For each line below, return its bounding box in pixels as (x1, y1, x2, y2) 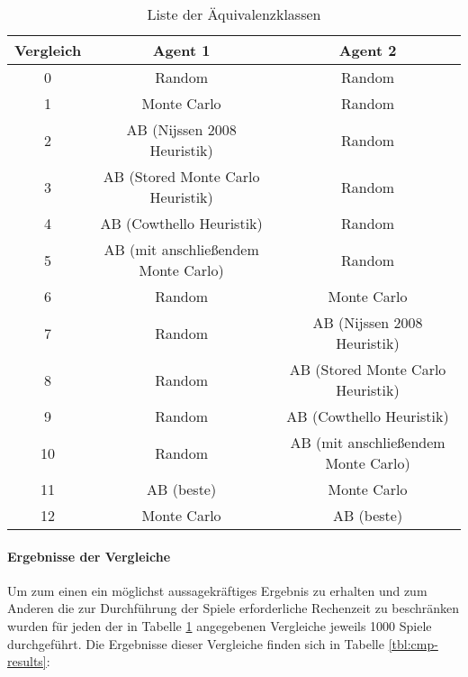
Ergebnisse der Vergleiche (7, 546, 171, 565)
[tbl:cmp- (388, 634, 438, 653)
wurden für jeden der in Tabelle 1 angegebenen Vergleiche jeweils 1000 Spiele (7, 616, 432, 635)
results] (7, 652, 47, 671)
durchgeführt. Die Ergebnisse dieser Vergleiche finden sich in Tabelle (7, 634, 384, 653)
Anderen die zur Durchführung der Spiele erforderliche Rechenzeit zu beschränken (7, 599, 460, 618)
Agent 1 (152, 40, 211, 60)
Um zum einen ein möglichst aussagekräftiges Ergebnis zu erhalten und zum (7, 581, 427, 599)
